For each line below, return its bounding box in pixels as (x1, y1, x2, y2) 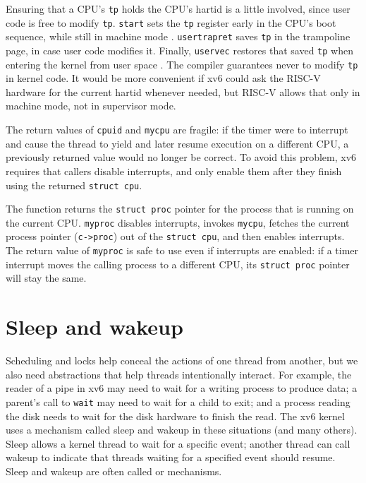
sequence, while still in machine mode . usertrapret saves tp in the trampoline (6, 29, 350, 44)
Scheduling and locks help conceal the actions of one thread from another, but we (6, 353, 358, 368)
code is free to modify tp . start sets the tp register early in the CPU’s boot (6, 15, 336, 30)
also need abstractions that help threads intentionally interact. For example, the (6, 366, 352, 381)
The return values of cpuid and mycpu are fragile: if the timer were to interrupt (6, 122, 348, 137)
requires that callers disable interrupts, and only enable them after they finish (6, 163, 342, 178)
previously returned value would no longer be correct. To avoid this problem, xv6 (6, 150, 357, 165)
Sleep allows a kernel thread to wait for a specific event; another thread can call (6, 436, 350, 451)
